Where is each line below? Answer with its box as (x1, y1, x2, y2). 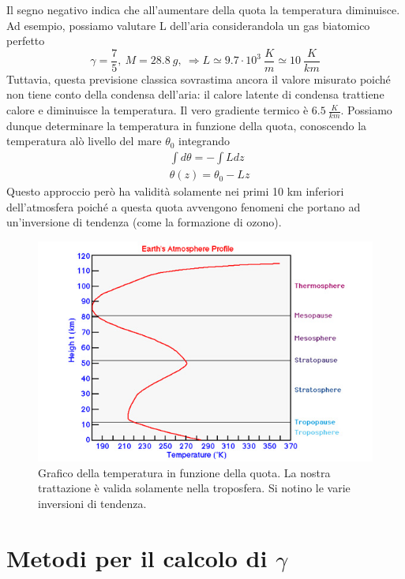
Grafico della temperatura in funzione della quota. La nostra (38, 464, 331, 480)
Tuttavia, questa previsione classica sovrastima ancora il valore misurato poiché (6, 70, 391, 87)
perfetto (6, 32, 45, 49)
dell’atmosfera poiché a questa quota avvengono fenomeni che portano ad (6, 198, 361, 215)
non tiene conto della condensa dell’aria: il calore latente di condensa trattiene (6, 86, 384, 103)
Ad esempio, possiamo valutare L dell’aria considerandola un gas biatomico (6, 17, 370, 33)
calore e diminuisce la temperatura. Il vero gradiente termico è (6, 102, 309, 118)
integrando (178, 133, 231, 149)
